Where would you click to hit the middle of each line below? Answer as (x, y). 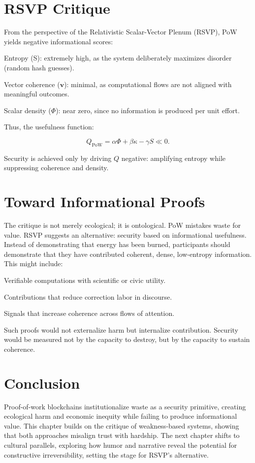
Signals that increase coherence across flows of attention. (89, 313)
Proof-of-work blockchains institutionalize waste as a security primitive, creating (125, 406)
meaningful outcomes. (37, 94)
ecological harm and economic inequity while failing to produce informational (121, 416)
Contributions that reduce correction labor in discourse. (88, 296)
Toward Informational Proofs (105, 201)
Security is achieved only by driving (58, 158)
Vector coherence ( (32, 84)
